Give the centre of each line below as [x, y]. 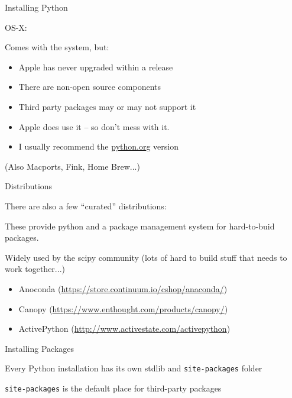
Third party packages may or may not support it [107, 106]
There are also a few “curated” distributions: [86, 206]
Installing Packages [40, 348]
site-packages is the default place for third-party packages [113, 388]
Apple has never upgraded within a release [96, 67]
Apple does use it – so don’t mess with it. [94, 126]
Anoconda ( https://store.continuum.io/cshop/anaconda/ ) [123, 288]
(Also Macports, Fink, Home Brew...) [72, 166]
